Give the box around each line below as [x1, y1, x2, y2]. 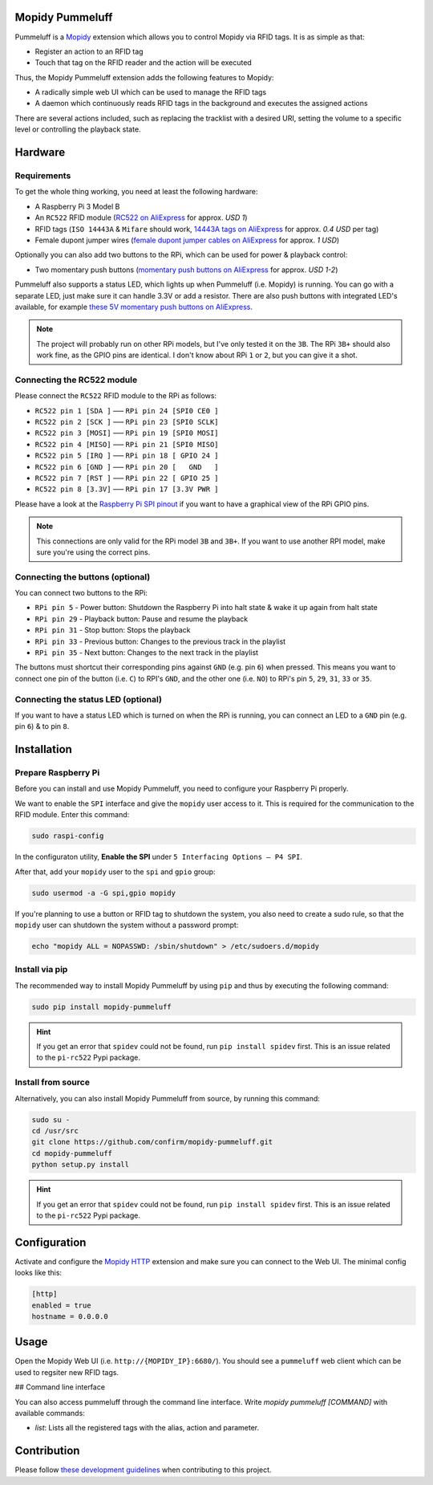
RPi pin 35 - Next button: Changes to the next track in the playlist [34, 648, 259, 657]
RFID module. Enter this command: [14, 810, 130, 820]
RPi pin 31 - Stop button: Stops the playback [34, 625, 191, 635]
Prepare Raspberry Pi [14, 767, 100, 779]
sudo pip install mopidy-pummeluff [31, 1002, 172, 1011]
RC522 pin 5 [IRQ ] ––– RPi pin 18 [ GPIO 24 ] [34, 450, 220, 461]
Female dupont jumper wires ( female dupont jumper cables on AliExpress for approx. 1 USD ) [34, 235, 340, 245]
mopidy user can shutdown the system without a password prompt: [14, 920, 239, 930]
